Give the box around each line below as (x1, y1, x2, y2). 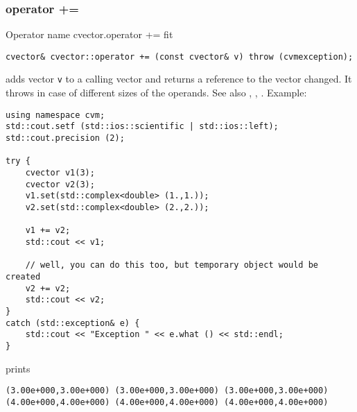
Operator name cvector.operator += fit (6, 27, 173, 42)
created (6, 271, 41, 282)
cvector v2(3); (25, 179, 95, 189)
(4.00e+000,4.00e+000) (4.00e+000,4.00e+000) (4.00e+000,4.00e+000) (6, 397, 329, 407)
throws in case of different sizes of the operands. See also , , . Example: (6, 85, 307, 100)
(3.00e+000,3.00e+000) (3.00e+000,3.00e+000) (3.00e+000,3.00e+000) (6, 386, 329, 396)
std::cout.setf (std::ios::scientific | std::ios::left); (6, 121, 279, 132)
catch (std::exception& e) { (6, 318, 140, 328)
